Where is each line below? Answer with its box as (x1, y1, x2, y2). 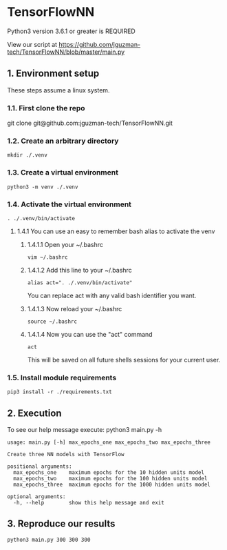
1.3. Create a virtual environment (7, 168, 119, 177)
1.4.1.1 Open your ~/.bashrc (27, 240, 104, 248)
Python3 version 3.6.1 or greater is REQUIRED (7, 27, 136, 35)
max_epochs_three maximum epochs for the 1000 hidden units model (13, 481, 211, 489)
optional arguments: (7, 493, 67, 500)
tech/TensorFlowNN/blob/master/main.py (7, 48, 125, 56)
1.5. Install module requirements (7, 373, 117, 382)
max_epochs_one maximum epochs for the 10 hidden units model (13, 469, 205, 476)
